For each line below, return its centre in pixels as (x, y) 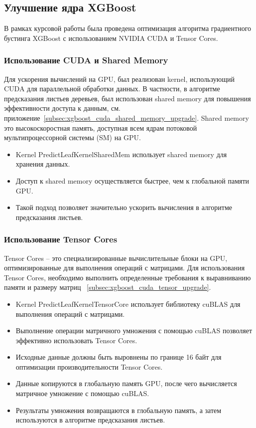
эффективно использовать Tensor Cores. (76, 340)
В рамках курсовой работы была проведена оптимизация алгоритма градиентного (128, 28)
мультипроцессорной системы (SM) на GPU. (72, 137)
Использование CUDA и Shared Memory (86, 60)
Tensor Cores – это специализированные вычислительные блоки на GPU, (116, 258)
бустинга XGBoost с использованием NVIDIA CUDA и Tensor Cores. (111, 38)
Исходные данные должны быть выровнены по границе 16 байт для (119, 357)
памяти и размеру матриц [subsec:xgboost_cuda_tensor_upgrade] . (108, 287)
